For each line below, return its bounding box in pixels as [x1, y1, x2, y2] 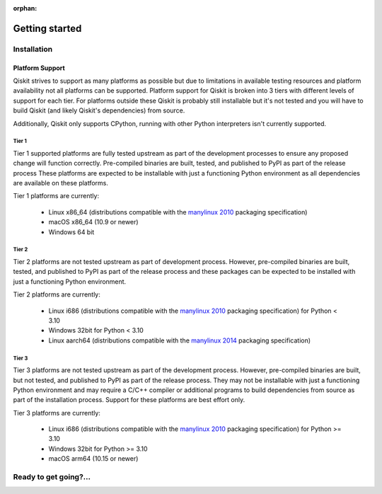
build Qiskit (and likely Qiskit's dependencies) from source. [13, 106, 185, 115]
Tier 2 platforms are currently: [13, 290, 100, 299]
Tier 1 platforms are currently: [13, 192, 99, 200]
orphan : [13, 4, 37, 12]
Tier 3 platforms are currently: [13, 408, 100, 417]
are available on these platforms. [13, 179, 109, 188]
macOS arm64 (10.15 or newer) [48, 454, 139, 463]
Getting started [13, 22, 82, 35]
